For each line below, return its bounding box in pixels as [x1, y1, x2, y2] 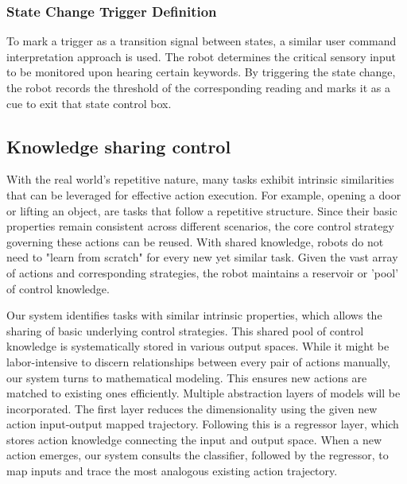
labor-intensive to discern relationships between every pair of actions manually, [6, 353, 390, 370]
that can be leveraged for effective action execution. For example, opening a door [6, 186, 401, 203]
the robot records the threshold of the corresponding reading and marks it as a [6, 79, 390, 95]
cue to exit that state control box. [6, 95, 172, 111]
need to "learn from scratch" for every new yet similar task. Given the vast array [6, 249, 398, 265]
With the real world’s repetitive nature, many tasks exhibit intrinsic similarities [6, 171, 394, 188]
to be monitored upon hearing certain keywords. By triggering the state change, [6, 64, 396, 80]
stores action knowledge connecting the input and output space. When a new [6, 431, 382, 447]
